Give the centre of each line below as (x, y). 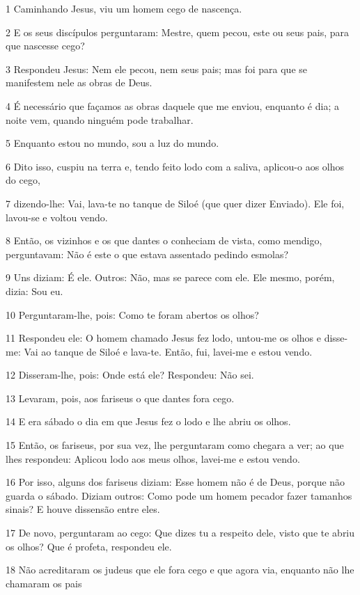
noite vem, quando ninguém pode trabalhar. (100, 119)
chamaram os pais (44, 583)
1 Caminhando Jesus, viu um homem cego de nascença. (124, 8)
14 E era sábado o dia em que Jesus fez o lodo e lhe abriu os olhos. (148, 421)
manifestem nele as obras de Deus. (79, 82)
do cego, (23, 180)
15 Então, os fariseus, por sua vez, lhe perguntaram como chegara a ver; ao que (175, 445)
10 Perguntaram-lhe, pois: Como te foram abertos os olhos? (132, 314)
